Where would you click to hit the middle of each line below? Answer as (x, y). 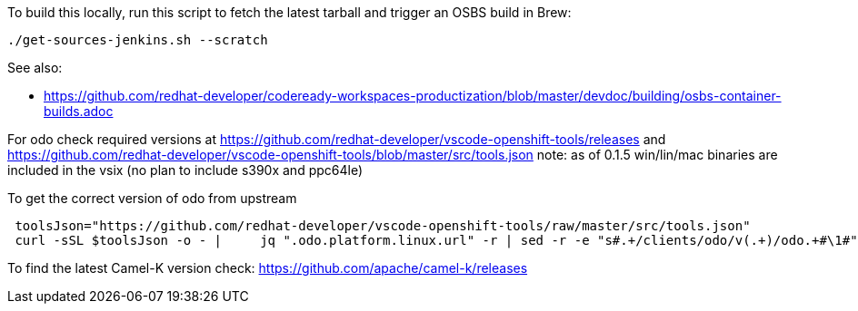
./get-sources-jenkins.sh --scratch (138, 40)
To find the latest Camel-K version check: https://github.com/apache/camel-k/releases (268, 268)
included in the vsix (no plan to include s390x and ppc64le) (185, 170)
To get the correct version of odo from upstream (152, 198)
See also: (35, 68)
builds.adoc (79, 111)
